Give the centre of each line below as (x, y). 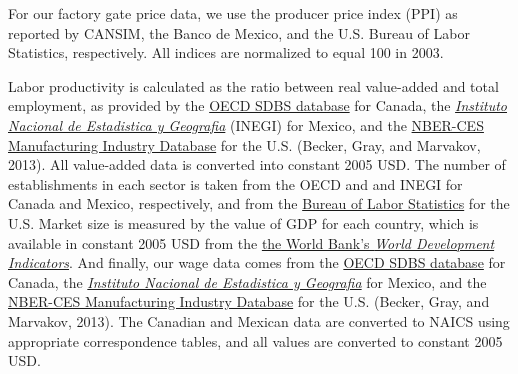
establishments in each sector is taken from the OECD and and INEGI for (235, 183)
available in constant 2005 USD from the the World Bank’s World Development (251, 242)
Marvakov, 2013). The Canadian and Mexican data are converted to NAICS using (259, 320)
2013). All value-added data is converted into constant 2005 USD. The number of (257, 164)
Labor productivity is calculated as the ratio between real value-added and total (253, 85)
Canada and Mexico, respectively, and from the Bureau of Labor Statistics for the (259, 203)
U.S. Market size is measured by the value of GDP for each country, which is (243, 222)
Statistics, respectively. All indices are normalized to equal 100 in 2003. (226, 52)
